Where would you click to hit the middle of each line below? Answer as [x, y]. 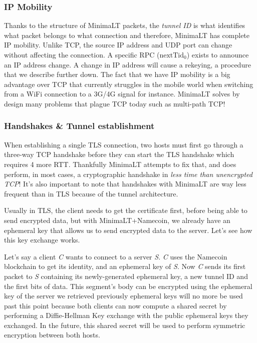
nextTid [172, 55]
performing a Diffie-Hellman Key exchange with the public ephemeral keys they [126, 315]
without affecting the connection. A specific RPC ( [82, 54]
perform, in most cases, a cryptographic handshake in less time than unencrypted [128, 174]
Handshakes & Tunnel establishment [79, 126]
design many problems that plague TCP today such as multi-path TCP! [115, 103]
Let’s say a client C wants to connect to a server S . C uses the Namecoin [116, 256]
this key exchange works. [42, 240]
